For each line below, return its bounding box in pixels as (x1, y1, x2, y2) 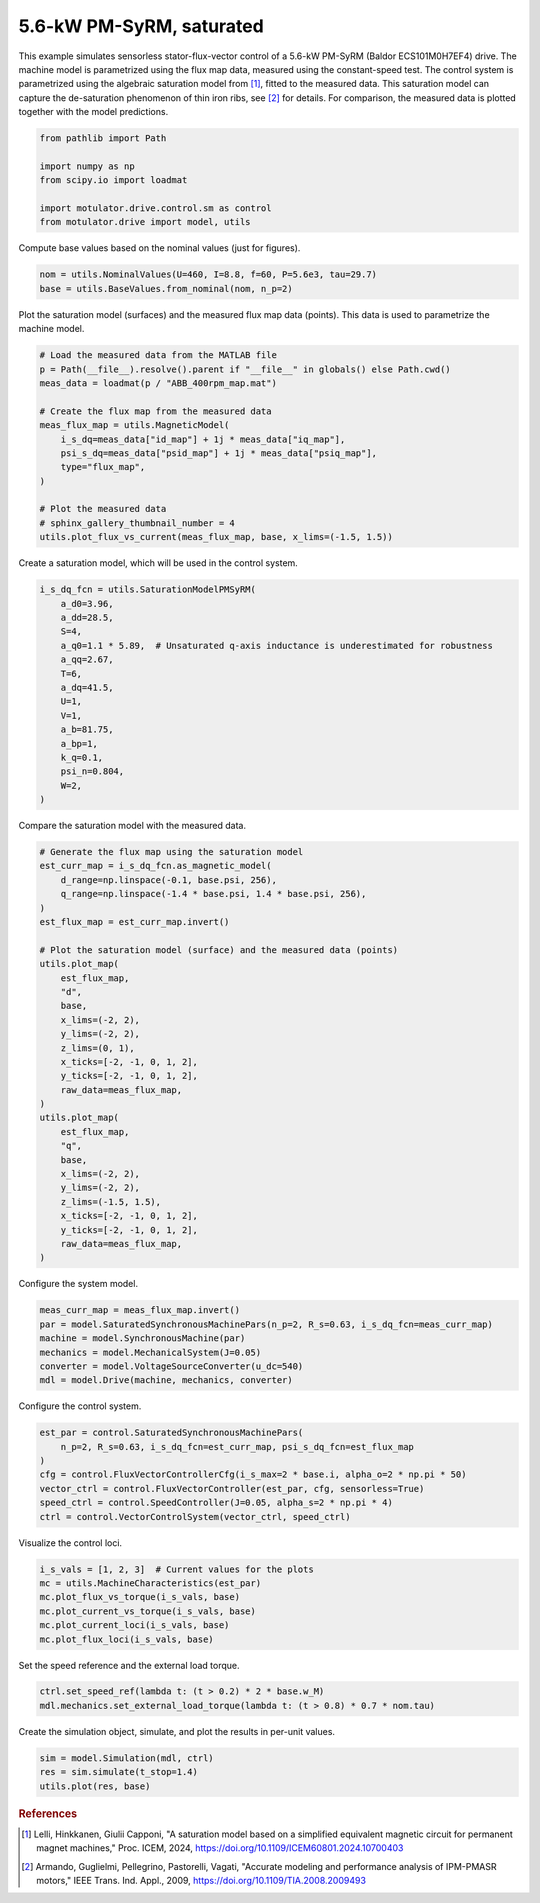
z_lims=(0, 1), (60, 1042, 135, 1054)
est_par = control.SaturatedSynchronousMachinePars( (39, 1427, 304, 1439)
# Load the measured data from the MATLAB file (39, 350, 277, 361)
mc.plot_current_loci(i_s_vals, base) (39, 1620, 230, 1631)
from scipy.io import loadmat (39, 175, 188, 186)
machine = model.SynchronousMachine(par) (39, 1333, 246, 1344)
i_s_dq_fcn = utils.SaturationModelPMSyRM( (39, 584, 257, 595)
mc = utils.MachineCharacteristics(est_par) (39, 1577, 262, 1589)
